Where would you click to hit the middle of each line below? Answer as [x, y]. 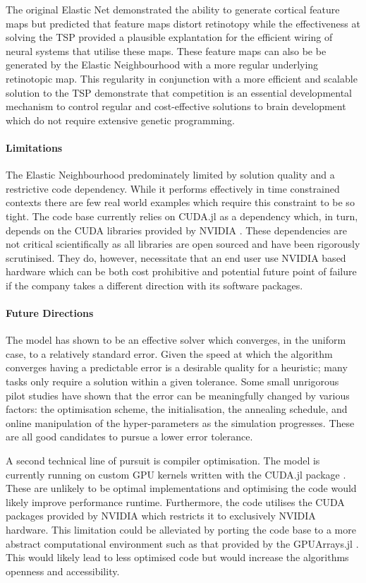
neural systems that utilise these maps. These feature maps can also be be [166, 50]
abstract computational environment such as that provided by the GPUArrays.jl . [182, 543]
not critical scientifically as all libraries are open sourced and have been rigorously [183, 244]
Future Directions [50, 313]
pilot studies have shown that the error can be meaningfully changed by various [178, 395]
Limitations [34, 147]
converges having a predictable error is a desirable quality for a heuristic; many [177, 367]
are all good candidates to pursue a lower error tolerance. [129, 437]
